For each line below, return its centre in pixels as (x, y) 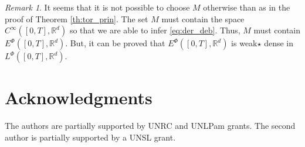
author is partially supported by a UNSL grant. (90, 137)
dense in (279, 43)
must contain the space (203, 18)
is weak (244, 43)
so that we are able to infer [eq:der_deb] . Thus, (155, 30)
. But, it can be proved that (115, 43)
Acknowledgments (79, 98)
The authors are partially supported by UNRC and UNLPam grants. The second (150, 126)
